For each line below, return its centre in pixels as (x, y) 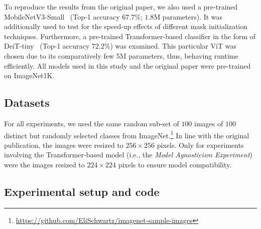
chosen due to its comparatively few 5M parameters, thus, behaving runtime (121, 55)
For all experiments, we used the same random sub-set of (92, 123)
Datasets (27, 102)
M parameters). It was (188, 16)
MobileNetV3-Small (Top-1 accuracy (62, 16)
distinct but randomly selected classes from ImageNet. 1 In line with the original (127, 134)
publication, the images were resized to (64, 145)
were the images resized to (44, 164)
